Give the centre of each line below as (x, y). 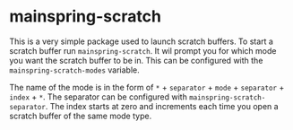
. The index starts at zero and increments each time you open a (162, 106)
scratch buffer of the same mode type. (81, 116)
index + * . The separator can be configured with (99, 97)
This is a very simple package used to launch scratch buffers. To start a (141, 41)
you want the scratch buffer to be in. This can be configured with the (136, 60)
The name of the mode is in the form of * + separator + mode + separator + (147, 87)
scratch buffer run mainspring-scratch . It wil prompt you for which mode (143, 50)
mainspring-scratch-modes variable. (75, 70)
